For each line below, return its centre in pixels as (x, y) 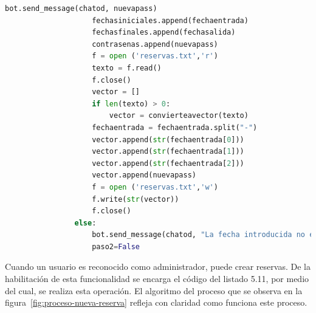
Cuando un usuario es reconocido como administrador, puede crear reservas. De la (158, 267)
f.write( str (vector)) (136, 199)
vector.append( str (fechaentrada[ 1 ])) (168, 152)
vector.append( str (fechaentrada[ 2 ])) (168, 163)
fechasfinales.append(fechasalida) (164, 33)
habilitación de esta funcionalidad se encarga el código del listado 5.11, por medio (157, 279)
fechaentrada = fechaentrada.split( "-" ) (175, 127)
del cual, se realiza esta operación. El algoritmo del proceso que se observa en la (154, 290)
